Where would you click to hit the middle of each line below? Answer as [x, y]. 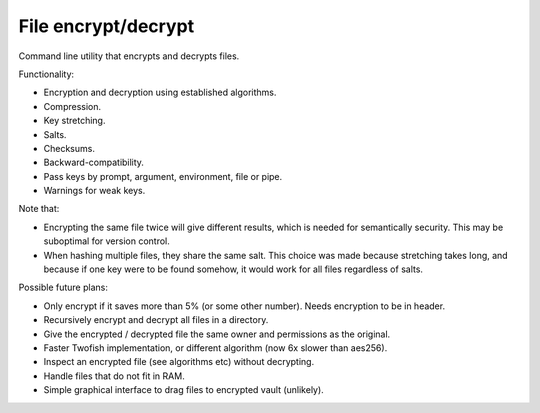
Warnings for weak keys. [94, 191]
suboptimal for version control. [106, 241]
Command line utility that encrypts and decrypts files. [129, 56]
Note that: [39, 209]
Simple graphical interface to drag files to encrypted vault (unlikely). [183, 390]
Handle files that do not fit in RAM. [114, 376]
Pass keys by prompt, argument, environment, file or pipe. [163, 176]
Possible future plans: [63, 287]
